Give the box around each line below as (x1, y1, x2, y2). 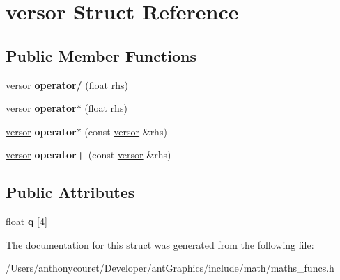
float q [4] (6, 214, 47, 229)
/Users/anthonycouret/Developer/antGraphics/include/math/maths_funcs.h (6, 261, 334, 275)
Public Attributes (6, 181, 135, 203)
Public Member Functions (6, 44, 196, 66)
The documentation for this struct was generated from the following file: (6, 237, 314, 252)
